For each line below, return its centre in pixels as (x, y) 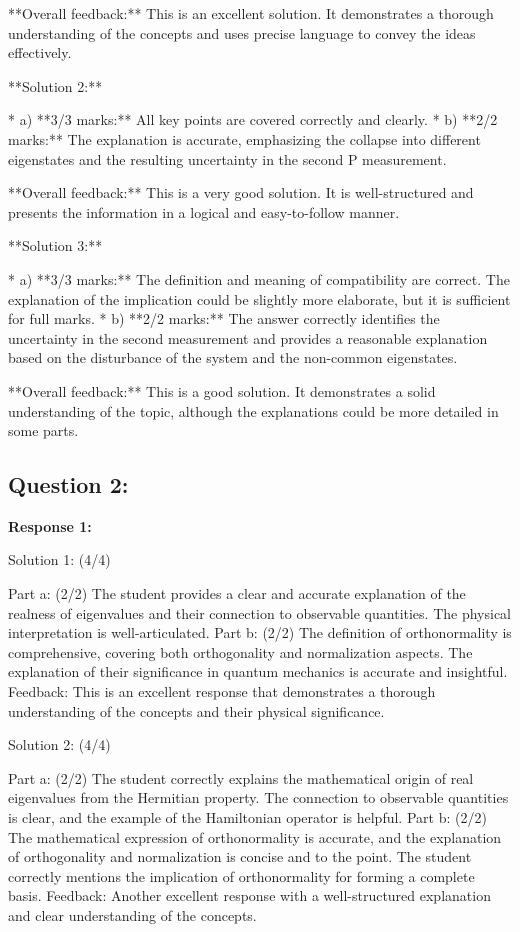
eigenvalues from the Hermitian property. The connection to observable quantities (258, 797)
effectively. (40, 52)
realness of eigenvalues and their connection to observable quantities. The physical (260, 612)
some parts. (43, 430)
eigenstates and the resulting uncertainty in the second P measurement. (227, 158)
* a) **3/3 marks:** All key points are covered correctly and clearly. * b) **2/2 (253, 119)
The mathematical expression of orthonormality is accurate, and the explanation (255, 836)
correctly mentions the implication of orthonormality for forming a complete (241, 875)
